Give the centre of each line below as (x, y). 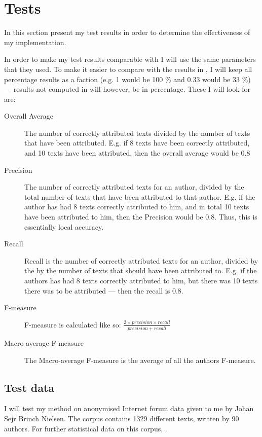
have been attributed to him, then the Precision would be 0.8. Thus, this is (141, 217)
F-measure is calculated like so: (73, 324)
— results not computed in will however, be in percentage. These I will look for (127, 89)
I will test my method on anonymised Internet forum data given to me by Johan (129, 408)
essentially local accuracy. (64, 226)
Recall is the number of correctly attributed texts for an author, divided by (141, 260)
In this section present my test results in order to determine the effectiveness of (127, 32)
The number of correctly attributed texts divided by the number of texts (137, 133)
